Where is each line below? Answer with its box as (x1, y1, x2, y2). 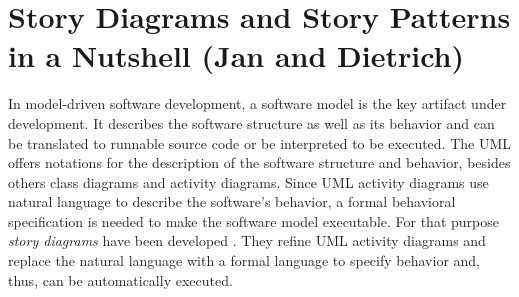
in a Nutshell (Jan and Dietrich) (8, 35, 464, 76)
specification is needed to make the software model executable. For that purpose (8, 210, 499, 231)
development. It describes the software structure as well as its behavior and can (8, 112, 495, 133)
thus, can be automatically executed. (8, 269, 233, 290)
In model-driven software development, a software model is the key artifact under (8, 93, 507, 114)
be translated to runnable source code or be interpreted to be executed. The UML (8, 132, 512, 153)
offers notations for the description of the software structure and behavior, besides (8, 152, 511, 173)
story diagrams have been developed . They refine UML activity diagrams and (8, 230, 486, 251)
